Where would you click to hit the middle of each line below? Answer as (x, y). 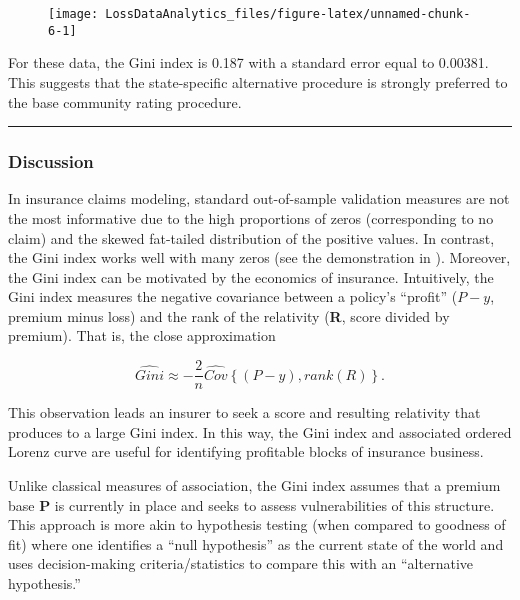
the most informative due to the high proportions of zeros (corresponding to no (251, 217)
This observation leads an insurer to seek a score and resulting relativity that (244, 412)
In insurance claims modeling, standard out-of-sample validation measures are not (259, 198)
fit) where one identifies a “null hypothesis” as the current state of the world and (256, 543)
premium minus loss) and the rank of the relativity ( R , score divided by (229, 315)
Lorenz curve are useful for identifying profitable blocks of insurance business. (246, 451)
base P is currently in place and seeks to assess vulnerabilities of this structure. (251, 504)
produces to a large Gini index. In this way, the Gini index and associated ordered (260, 431)
